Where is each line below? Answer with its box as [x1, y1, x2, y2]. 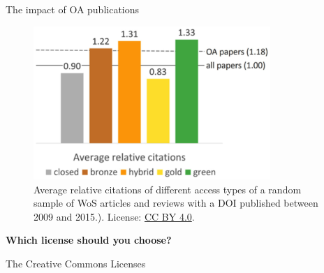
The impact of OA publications [6, 2, 140, 16]
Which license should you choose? [6, 233, 172, 247]
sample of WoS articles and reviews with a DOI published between [34, 195, 318, 210]
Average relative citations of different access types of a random [34, 182, 302, 196]
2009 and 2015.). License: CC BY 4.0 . [34, 209, 195, 223]
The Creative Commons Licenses [6, 256, 146, 271]
